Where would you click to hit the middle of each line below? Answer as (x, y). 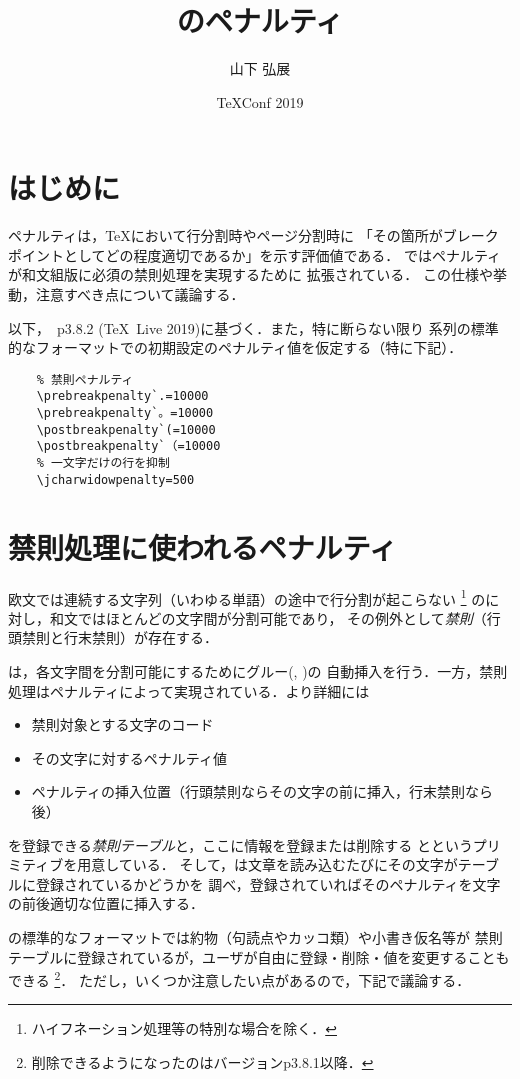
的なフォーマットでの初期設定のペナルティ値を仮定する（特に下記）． (235, 347)
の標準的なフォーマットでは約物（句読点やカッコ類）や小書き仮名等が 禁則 (255, 936)
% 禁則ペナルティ (85, 379)
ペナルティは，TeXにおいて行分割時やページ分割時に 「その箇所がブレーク (253, 235)
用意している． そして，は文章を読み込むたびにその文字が (267, 864)
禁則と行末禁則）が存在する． (119, 637)
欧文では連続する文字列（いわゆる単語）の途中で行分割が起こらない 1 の (247, 597)
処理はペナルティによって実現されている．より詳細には (189, 690)
